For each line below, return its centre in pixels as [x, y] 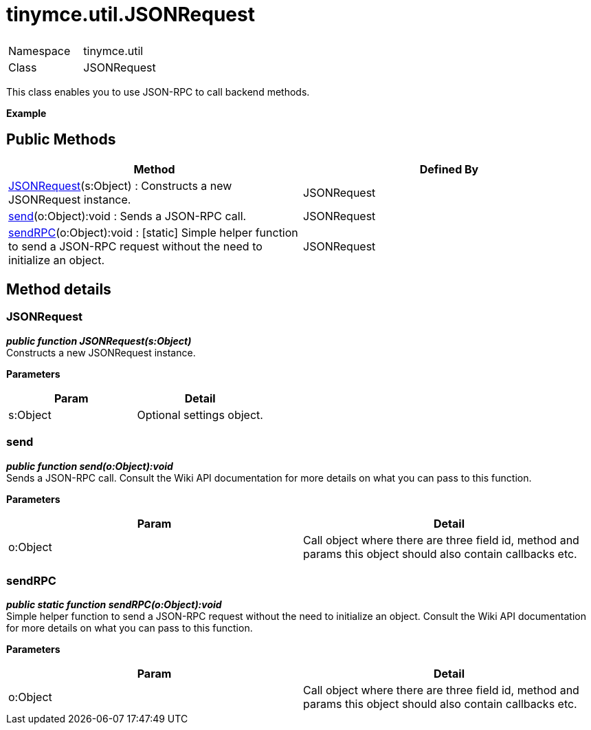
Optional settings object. [200, 415]
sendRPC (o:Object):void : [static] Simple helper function [153, 232]
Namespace [40, 51]
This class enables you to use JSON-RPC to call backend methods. [158, 92]
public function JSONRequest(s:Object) [99, 341]
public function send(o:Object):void [90, 466]
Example [26, 113]
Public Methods [61, 140]
